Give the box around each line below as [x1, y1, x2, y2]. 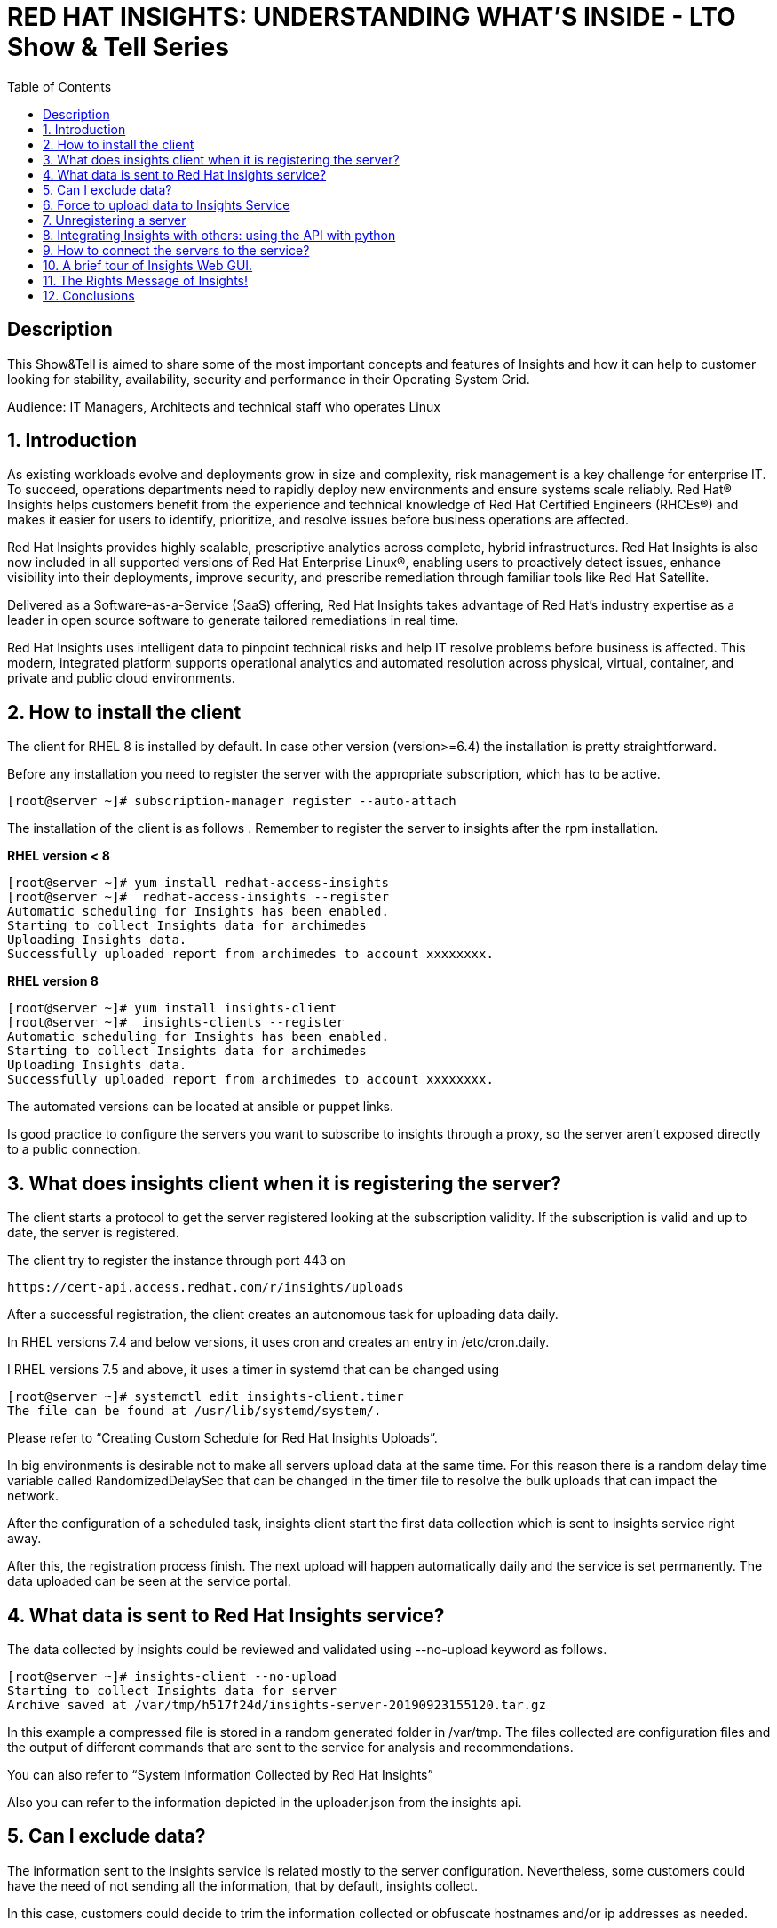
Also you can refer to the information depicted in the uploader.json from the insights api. [7, 1794, 522, 1810]
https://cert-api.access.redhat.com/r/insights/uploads [7, 1280, 404, 1295]
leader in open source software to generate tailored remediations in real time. [7, 612, 459, 628]
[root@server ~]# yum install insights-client [7, 1001, 337, 1016]
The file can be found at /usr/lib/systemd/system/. [7, 1404, 382, 1419]
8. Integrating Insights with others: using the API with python [43, 227, 396, 243]
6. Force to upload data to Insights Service [43, 196, 290, 212]
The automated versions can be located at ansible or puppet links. [7, 1099, 393, 1115]
